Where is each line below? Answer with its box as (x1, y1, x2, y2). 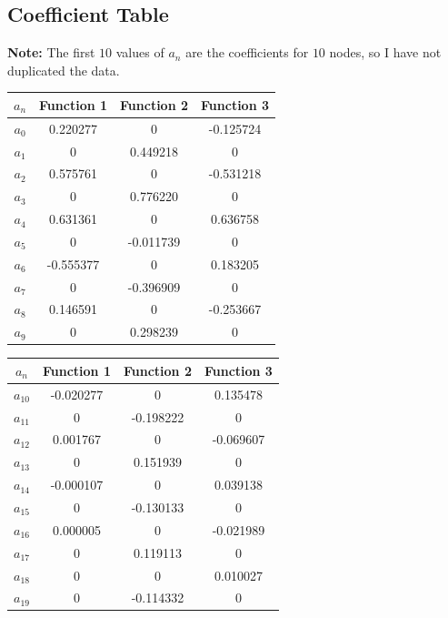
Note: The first (7, 43, 95, 62)
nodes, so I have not (329, 43, 442, 62)
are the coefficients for (185, 43, 309, 62)
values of (115, 43, 164, 62)
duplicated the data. (7, 60, 120, 79)
